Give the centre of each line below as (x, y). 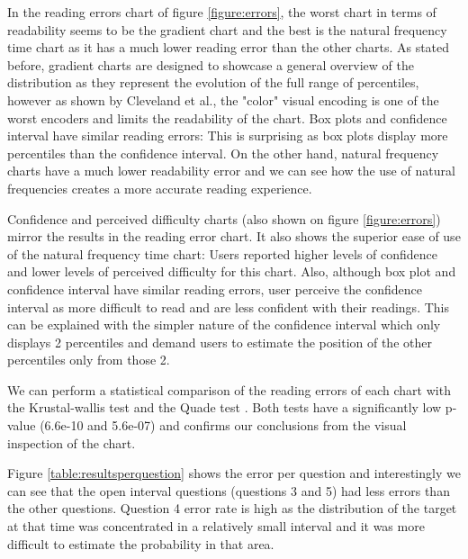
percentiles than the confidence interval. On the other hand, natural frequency (223, 153)
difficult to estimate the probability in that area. (141, 543)
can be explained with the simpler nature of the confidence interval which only (224, 325)
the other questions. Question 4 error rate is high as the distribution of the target (232, 508)
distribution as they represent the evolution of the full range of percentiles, (213, 82)
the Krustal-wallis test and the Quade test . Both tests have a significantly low (225, 407)
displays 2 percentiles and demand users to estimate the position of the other (220, 342)
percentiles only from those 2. (89, 360)
